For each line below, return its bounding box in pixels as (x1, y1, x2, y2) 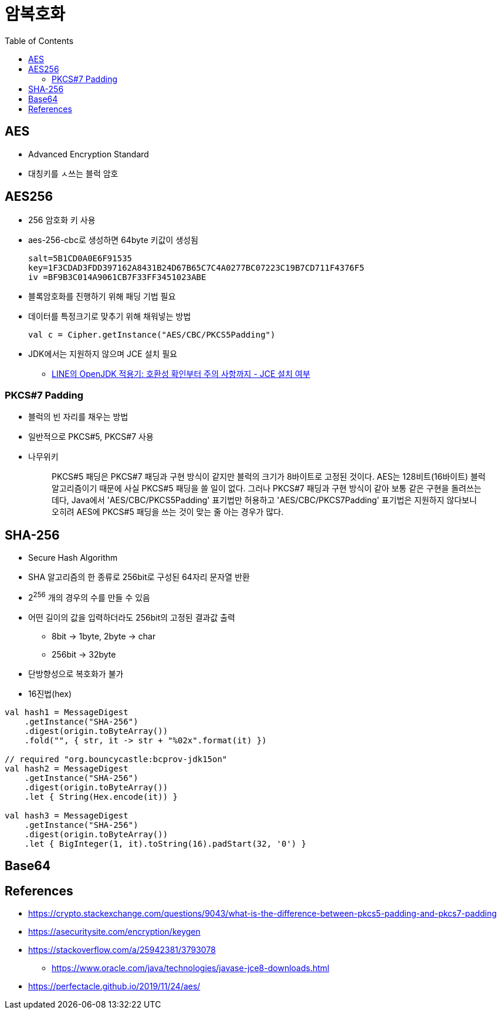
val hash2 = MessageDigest (5, 763, 128, 773)
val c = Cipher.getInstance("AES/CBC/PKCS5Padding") (28, 330, 276, 340)
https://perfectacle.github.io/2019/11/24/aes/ (28, 981, 201, 991)
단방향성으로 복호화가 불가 (28, 668, 124, 679)
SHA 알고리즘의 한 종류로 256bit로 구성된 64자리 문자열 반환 (28, 572, 250, 582)
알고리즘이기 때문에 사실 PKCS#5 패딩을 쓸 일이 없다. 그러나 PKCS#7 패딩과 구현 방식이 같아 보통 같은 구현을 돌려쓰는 (52, 483, 481, 494)
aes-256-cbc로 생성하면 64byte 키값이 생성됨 (28, 235, 199, 245)
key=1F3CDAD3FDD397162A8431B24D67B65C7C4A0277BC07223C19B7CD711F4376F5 (28, 263, 365, 273)
